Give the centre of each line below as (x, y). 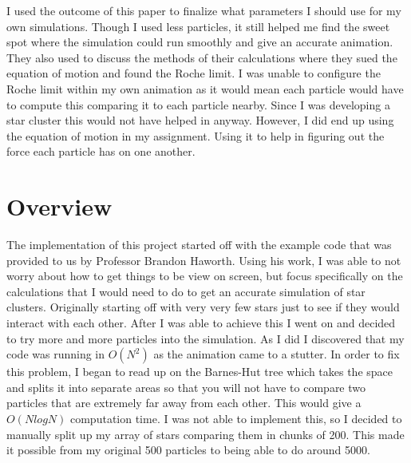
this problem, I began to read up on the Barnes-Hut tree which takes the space (200, 372)
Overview (59, 206)
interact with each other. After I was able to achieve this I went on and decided (201, 323)
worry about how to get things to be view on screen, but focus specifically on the (205, 276)
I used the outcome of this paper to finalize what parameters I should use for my (204, 10)
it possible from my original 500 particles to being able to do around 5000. (188, 450)
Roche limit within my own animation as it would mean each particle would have (205, 88)
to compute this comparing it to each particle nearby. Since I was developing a (198, 104)
